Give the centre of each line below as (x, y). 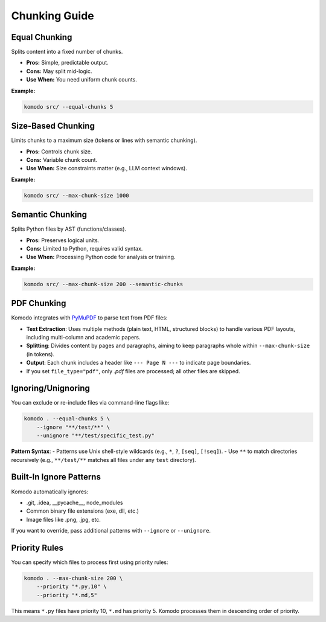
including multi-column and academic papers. (83, 337)
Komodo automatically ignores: (50, 492)
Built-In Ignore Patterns (56, 477)
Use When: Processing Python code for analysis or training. (101, 257)
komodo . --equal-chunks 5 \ (67, 419)
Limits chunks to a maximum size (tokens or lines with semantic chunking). (104, 140)
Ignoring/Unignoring (50, 389)
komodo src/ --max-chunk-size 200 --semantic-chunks (104, 284)
